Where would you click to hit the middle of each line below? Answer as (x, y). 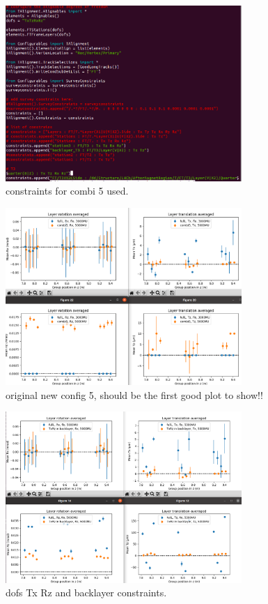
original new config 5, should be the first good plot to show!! (134, 394)
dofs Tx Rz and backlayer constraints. (86, 592)
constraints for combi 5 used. (67, 191)
